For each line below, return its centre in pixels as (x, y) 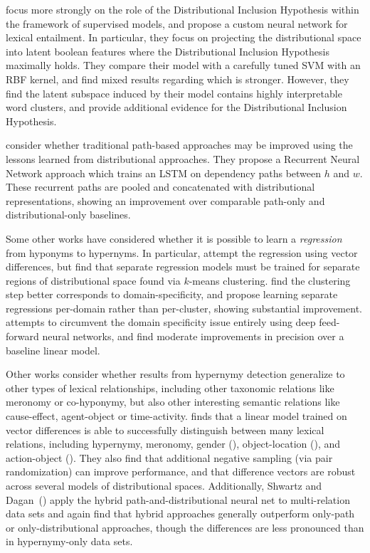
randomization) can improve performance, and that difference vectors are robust (181, 472)
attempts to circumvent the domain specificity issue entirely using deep (161, 322)
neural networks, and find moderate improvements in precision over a (193, 336)
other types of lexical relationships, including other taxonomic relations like (170, 388)
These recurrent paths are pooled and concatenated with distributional (160, 187)
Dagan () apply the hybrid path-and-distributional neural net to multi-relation (178, 499)
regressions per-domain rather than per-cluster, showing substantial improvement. (184, 308)
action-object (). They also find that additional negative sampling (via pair (169, 457)
